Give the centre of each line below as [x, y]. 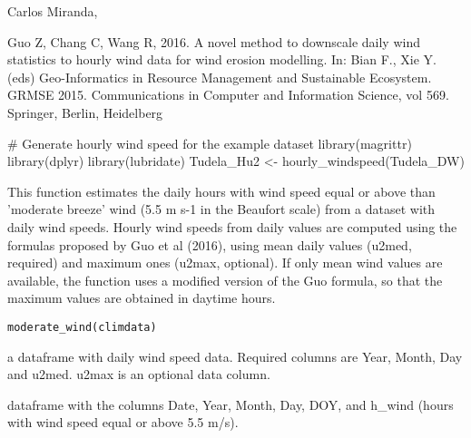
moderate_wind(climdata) [82, 327]
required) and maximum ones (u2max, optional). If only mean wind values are [225, 263]
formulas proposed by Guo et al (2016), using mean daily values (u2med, [210, 244]
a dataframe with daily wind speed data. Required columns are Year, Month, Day [235, 356]
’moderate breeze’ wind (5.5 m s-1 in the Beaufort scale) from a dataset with [221, 209]
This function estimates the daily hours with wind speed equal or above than [221, 191]
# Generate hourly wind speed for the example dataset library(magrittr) [210, 143]
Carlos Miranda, [53, 11]
